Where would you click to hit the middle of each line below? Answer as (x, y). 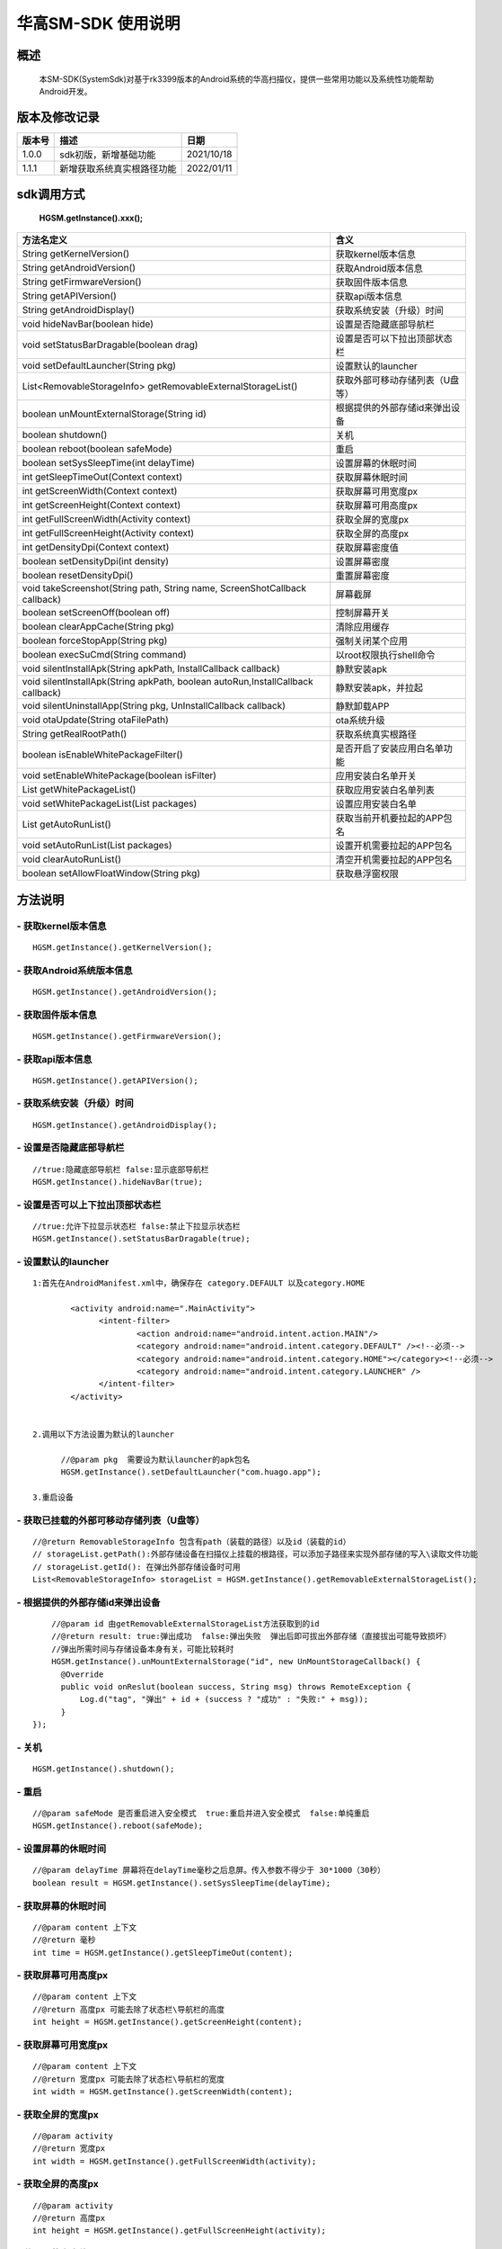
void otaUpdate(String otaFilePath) (96, 720)
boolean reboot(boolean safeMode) (97, 449)
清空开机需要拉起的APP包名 (394, 860)
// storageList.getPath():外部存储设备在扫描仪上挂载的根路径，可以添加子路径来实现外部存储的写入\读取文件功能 (255, 1555)
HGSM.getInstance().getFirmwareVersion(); (128, 1036)
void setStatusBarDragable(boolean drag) (110, 345)
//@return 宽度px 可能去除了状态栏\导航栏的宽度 (129, 2079)
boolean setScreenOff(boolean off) (96, 613)
